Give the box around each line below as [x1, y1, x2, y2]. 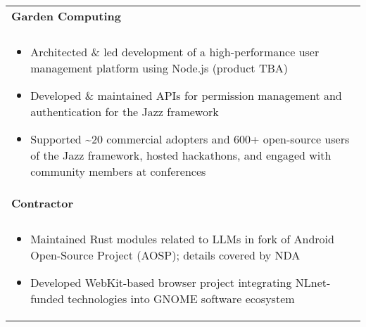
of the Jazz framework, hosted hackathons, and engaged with [30, 147, 332, 163]
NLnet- [295, 274, 331, 290]
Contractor [11, 195, 74, 211]
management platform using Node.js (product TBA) [30, 60, 289, 76]
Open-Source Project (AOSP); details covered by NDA [30, 247, 301, 263]
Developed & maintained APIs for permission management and [30, 87, 342, 103]
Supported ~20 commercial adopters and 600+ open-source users [30, 131, 350, 147]
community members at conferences [30, 163, 206, 179]
